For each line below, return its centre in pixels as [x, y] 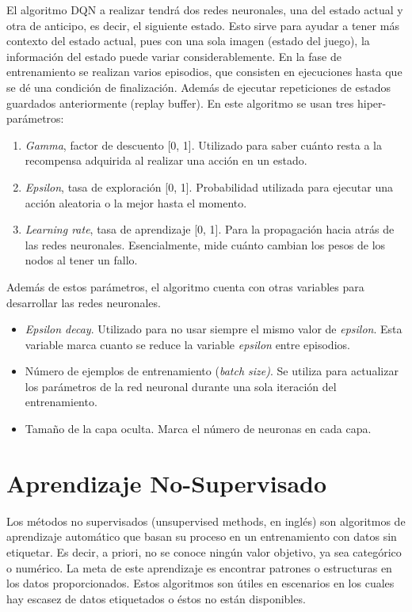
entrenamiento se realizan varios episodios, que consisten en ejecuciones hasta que [204, 72]
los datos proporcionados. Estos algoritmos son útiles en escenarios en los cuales [200, 583]
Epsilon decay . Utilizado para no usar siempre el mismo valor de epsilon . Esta [214, 329]
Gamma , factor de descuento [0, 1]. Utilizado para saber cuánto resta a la [203, 144]
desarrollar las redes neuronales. [84, 302]
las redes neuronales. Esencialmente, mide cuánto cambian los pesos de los [205, 244]
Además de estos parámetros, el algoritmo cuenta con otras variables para [185, 286]
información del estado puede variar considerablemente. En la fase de [174, 56]
